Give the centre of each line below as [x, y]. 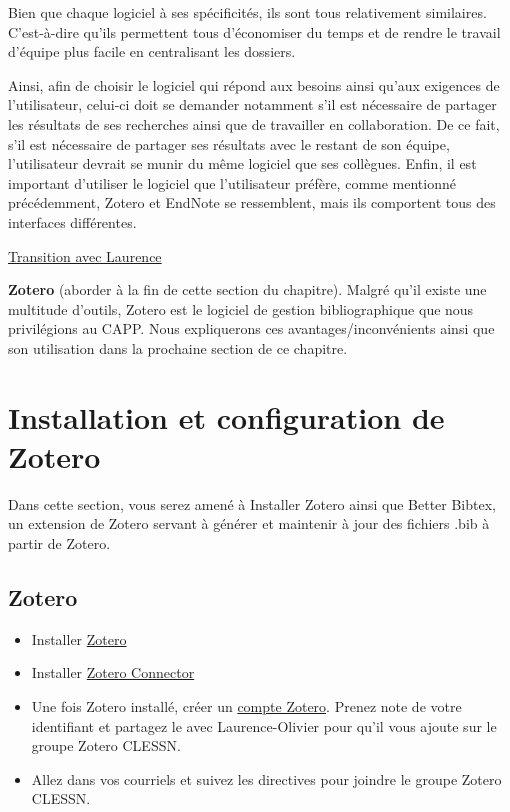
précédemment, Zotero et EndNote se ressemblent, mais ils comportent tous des [252, 202]
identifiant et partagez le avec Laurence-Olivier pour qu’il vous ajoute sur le [264, 725]
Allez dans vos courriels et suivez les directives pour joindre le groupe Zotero [266, 778]
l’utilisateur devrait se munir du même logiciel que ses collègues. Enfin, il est [242, 163]
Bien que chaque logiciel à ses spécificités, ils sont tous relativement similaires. [247, 12]
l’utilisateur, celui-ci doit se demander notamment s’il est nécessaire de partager [252, 104]
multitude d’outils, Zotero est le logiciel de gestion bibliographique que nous [241, 308]
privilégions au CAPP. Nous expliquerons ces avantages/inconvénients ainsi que [251, 328]
